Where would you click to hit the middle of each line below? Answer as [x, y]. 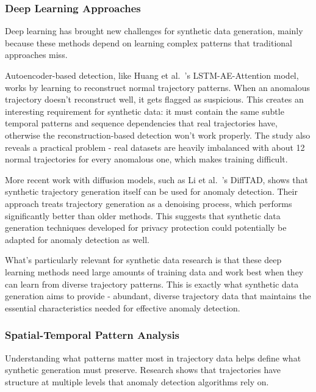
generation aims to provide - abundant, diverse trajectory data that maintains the [158, 296]
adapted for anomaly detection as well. [77, 239]
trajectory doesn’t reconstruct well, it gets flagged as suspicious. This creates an [154, 99]
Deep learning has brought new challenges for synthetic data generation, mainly [154, 31]
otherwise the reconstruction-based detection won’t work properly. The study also [158, 135]
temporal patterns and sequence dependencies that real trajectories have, [141, 123]
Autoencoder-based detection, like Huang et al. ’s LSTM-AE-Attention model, [152, 75]
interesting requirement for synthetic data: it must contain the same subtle [145, 111]
